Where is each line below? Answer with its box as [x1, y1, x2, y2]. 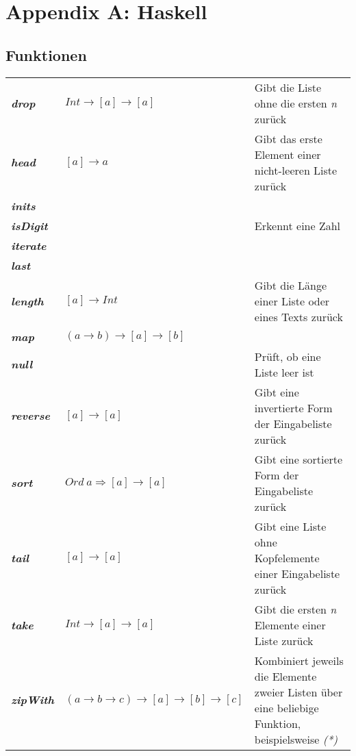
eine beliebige [254, 699, 319, 716]
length [11, 292, 44, 309]
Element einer [254, 146, 321, 162]
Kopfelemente [254, 549, 320, 566]
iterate [11, 237, 47, 253]
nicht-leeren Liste [254, 162, 338, 178]
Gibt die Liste [254, 79, 322, 95]
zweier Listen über [254, 683, 343, 700]
